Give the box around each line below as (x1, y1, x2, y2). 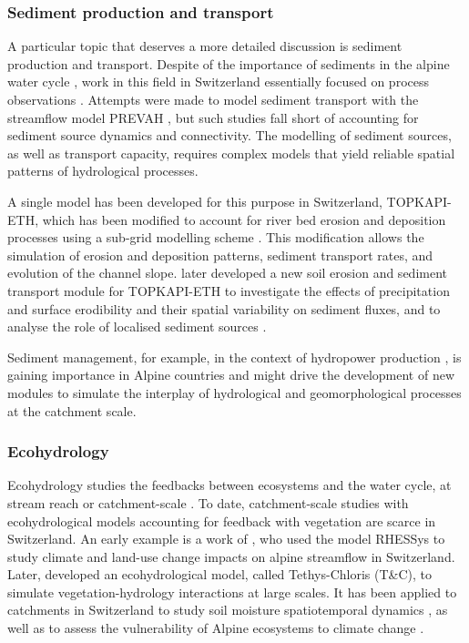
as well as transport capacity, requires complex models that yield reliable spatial (7, 143, 455, 162)
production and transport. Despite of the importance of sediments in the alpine (7, 54, 450, 73)
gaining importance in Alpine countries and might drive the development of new (7, 365, 454, 384)
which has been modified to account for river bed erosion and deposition (42, 209, 446, 229)
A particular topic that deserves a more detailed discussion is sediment (7, 36, 403, 56)
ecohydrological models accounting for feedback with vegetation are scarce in (7, 511, 436, 530)
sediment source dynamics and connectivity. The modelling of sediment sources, (7, 126, 452, 145)
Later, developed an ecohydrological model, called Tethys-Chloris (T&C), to (7, 565, 432, 584)
